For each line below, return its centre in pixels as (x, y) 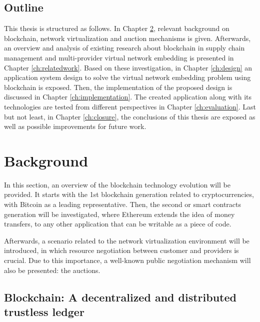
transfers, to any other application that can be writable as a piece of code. (118, 224)
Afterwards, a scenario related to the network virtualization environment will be (127, 240)
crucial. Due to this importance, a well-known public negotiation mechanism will (127, 260)
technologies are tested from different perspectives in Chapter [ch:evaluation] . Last (130, 106)
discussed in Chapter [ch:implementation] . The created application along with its (128, 97)
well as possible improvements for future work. (75, 126)
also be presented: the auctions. (52, 270)
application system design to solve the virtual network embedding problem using (127, 77)
